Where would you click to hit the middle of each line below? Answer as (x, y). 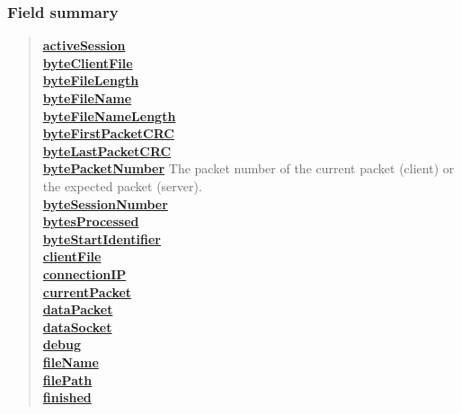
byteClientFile (88, 62)
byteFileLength (91, 80)
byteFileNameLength (109, 115)
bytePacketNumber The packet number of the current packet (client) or (248, 168)
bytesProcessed (91, 221)
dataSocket (77, 326)
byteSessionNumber (105, 203)
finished (67, 397)
